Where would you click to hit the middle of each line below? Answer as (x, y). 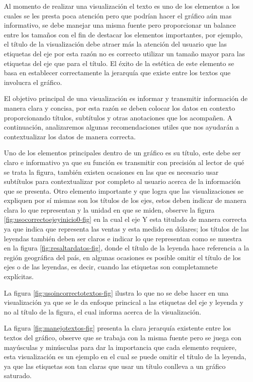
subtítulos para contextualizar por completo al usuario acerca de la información (122, 181)
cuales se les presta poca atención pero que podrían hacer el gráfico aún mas (118, 15)
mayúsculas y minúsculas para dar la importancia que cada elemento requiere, (120, 347)
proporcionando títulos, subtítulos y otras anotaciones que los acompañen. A (118, 117)
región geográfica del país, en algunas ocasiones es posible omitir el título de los (122, 257)
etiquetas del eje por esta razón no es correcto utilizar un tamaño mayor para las (125, 53)
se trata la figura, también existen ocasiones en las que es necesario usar (111, 172)
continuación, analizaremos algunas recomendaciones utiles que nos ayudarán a (122, 127)
